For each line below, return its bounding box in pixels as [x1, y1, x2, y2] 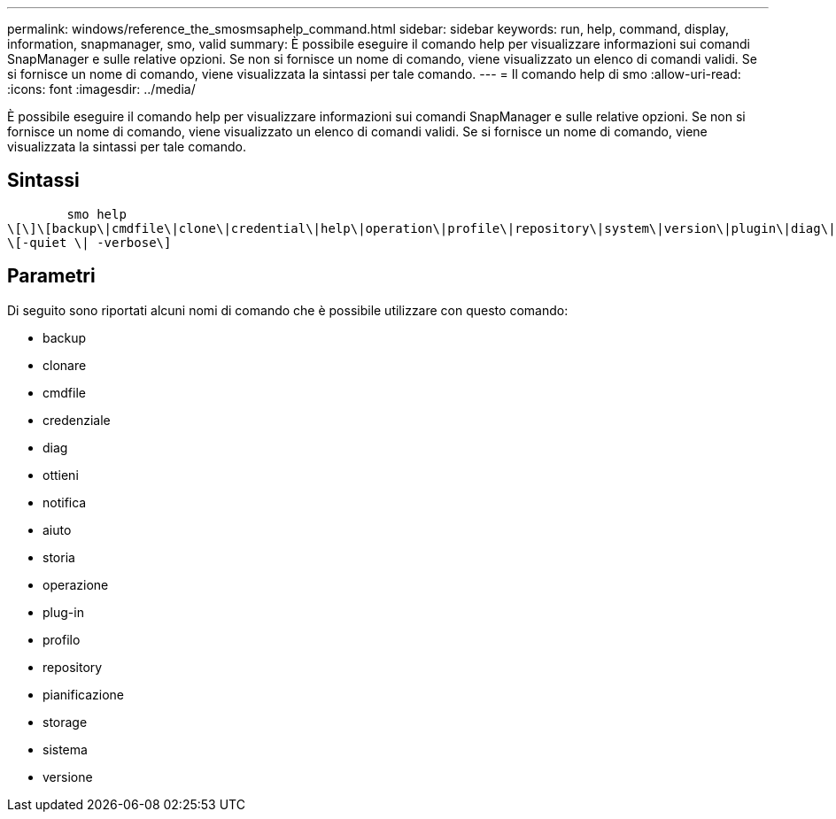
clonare [43, 357, 87, 373]
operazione [43, 576, 109, 592]
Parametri [7, 265, 96, 288]
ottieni [43, 467, 79, 483]
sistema [43, 741, 88, 757]
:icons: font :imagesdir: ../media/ [7, 81, 196, 97]
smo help [66, 206, 127, 221]
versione [43, 769, 93, 784]
